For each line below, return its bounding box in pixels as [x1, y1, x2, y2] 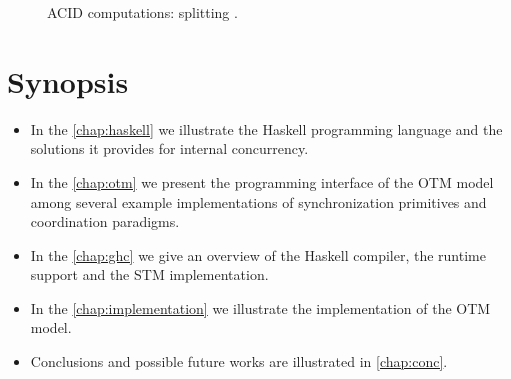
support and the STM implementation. [30, 264, 269, 285]
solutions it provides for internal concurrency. [30, 138, 309, 159]
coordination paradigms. [30, 211, 180, 232]
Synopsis [7, 60, 129, 101]
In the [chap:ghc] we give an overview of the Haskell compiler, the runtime [30, 244, 486, 265]
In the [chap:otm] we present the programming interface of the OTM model [30, 171, 494, 192]
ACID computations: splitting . [47, 2, 238, 22]
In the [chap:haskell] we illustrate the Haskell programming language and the [30, 118, 503, 139]
